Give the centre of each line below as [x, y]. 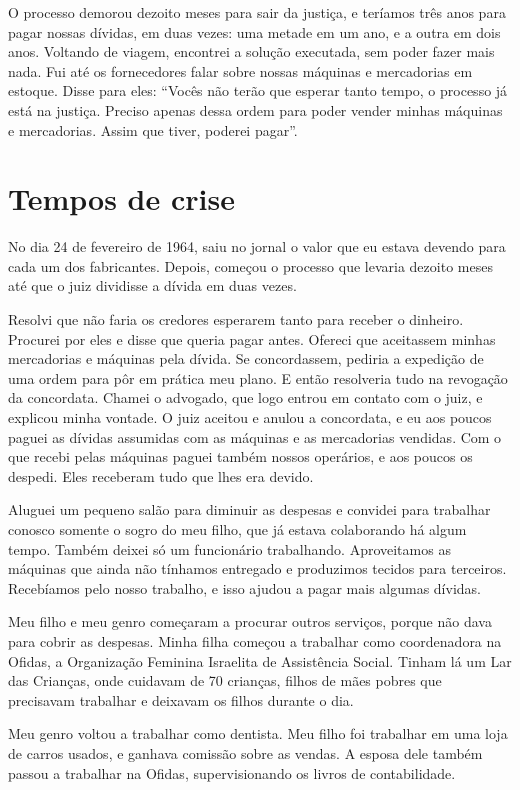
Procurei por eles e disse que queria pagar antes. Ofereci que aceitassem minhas [252, 338]
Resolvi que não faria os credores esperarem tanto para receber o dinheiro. [236, 319]
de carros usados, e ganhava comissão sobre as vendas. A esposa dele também [245, 752]
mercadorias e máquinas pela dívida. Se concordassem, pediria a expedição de [246, 358]
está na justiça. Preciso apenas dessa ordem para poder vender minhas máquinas [255, 109]
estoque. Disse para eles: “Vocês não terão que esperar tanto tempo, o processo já [258, 90]
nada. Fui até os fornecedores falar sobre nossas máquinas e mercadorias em [240, 70]
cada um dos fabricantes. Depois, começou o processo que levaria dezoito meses [250, 265]
